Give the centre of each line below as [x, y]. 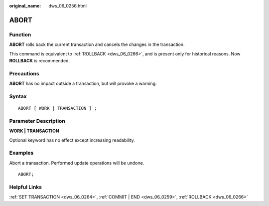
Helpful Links [26, 187]
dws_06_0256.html [68, 6]
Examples [21, 153]
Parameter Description [37, 121]
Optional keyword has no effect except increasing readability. [72, 140]
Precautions [24, 73]
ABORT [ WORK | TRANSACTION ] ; [58, 108]
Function [20, 34]
